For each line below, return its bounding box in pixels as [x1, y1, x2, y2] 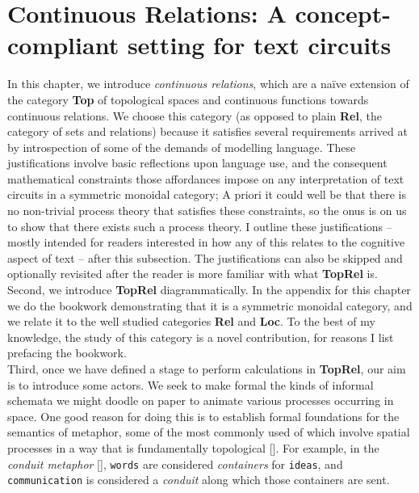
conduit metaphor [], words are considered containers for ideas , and [7, 455, 343, 472]
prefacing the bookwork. [7, 344, 127, 361]
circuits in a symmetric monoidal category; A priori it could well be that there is [7, 186, 406, 203]
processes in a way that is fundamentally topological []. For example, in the [7, 439, 379, 456]
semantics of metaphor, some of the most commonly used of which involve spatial [7, 423, 410, 440]
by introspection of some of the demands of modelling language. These [7, 138, 356, 155]
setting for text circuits [127, 28, 392, 61]
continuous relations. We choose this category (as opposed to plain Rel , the [7, 107, 382, 124]
